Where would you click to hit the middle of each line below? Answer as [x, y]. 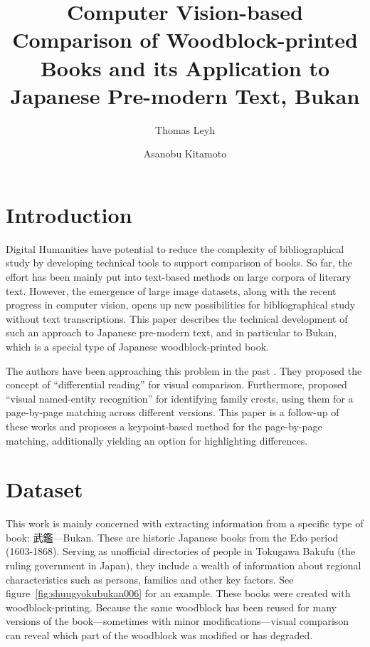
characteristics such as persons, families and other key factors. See [150, 579]
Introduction [69, 214]
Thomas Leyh [185, 129]
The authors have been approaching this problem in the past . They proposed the [184, 370]
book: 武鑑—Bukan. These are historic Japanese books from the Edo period [172, 537]
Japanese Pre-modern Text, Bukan [185, 95]
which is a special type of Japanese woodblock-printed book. [137, 346]
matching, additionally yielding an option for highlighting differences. [157, 440]
